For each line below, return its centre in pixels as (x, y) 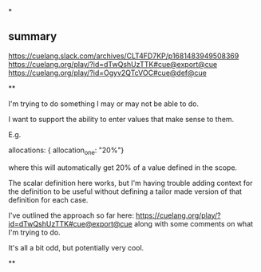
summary (33, 36)
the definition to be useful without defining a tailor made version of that (125, 191)
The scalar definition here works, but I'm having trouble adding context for (130, 183)
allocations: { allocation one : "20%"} (66, 151)
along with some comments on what (194, 223)
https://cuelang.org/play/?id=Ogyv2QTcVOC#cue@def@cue (108, 73)
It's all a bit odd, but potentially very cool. (76, 247)
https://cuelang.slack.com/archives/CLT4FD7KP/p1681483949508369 (124, 56)
